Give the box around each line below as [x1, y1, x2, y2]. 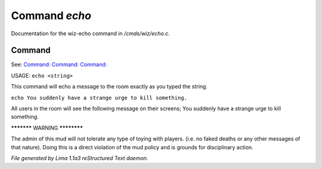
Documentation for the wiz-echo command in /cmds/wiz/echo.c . [11, 30, 170, 37]
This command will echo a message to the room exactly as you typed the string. [11, 83, 208, 90]
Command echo [11, 9, 92, 22]
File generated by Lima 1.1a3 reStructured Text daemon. [11, 154, 148, 161]
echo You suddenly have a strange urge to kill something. [11, 94, 188, 101]
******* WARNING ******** [11, 124, 83, 131]
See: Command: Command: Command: [11, 61, 107, 68]
